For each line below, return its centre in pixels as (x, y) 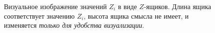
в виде (128, 6)
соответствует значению (39, 16)
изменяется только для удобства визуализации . (74, 25)
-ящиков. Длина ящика (177, 6)
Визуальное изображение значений (55, 6)
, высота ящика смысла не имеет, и (136, 16)
